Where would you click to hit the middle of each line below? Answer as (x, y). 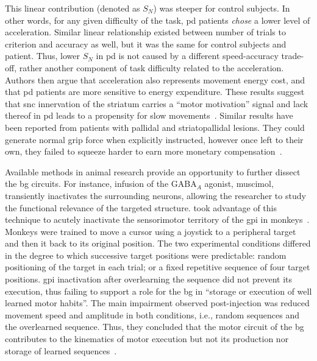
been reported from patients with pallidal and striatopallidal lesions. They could (155, 127)
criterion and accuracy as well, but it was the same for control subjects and (146, 44)
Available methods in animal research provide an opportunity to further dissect (153, 171)
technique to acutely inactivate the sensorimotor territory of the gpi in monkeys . (157, 219)
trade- (293, 56)
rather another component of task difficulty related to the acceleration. (151, 67)
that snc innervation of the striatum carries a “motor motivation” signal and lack (157, 103)
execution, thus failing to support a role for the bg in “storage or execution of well (158, 291)
